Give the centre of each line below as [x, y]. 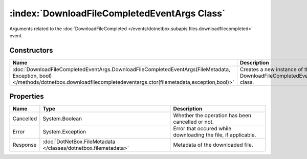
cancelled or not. [194, 122]
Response [25, 145]
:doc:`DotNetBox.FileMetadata [79, 142]
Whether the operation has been [212, 116]
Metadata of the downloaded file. [213, 145]
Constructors [31, 50]
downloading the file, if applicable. [215, 135]
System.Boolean [62, 119]
